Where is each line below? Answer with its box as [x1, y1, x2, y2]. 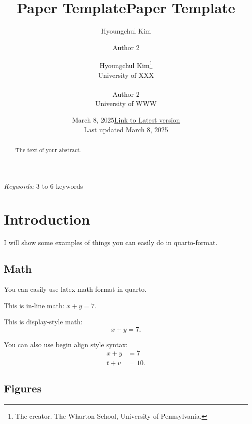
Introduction [4, 209, 90, 229]
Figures [4, 380, 42, 395]
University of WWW [95, 98, 157, 108]
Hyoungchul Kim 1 [99, 59, 153, 70]
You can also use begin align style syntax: [4, 339, 128, 349]
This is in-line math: [4, 300, 64, 310]
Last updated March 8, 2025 [84, 124, 168, 134]
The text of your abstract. [15, 145, 81, 154]
